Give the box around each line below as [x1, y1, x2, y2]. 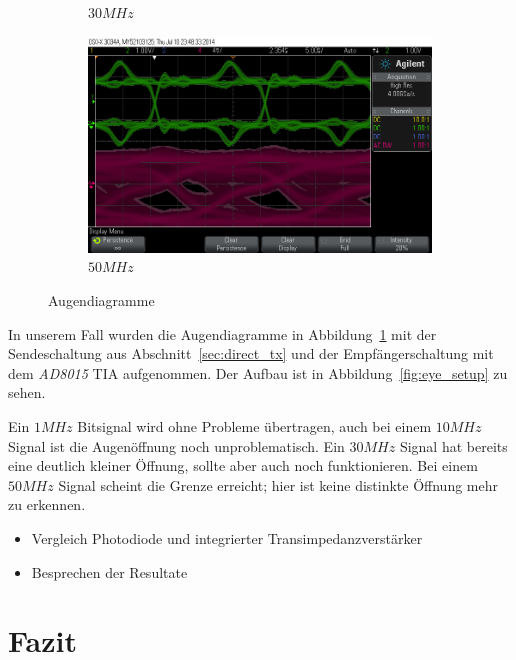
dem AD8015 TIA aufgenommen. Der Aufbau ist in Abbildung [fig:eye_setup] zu [8, 362, 508, 383]
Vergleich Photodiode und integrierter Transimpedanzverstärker [31, 528, 423, 548]
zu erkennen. [8, 494, 86, 515]
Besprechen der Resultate [31, 561, 188, 582]
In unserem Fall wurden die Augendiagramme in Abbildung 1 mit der [8, 323, 437, 344]
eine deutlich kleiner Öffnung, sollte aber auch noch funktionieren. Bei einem [8, 455, 478, 476]
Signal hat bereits [399, 435, 508, 456]
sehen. [8, 382, 46, 403]
